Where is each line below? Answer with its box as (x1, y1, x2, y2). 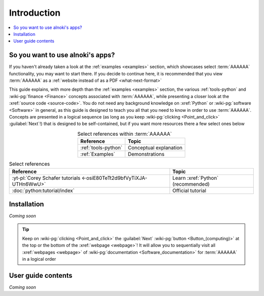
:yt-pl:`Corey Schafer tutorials (12, 174, 81, 181)
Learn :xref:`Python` (172, 174, 219, 181)
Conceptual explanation (128, 145, 183, 151)
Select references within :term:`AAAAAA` (77, 130, 172, 137)
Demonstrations (128, 151, 165, 158)
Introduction (9, 7, 61, 18)
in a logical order (22, 256, 56, 262)
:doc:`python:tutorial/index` (12, 187, 75, 194)
